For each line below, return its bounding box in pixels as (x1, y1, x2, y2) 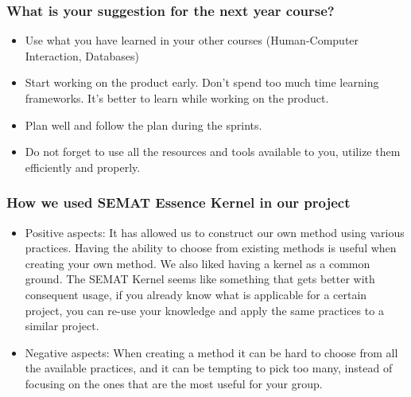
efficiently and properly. (25, 158, 141, 175)
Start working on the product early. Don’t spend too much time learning (25, 74, 379, 91)
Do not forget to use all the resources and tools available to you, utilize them (25, 143, 401, 160)
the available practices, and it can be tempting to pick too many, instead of (25, 360, 393, 376)
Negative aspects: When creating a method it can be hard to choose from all (25, 344, 398, 360)
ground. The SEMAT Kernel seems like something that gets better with (25, 271, 375, 287)
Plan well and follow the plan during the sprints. (25, 116, 262, 133)
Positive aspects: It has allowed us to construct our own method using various (25, 224, 405, 240)
